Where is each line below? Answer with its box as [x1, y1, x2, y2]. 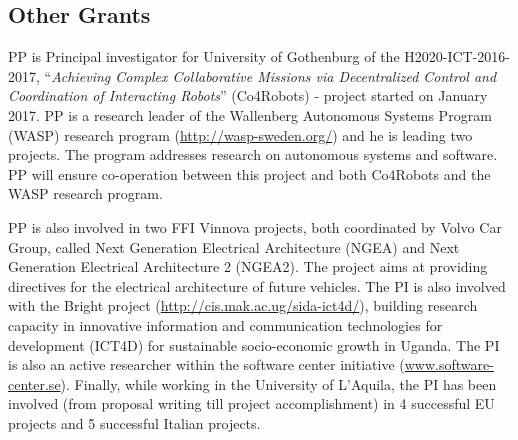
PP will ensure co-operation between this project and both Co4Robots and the [8, 163, 491, 184]
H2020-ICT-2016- [404, 46, 511, 67]
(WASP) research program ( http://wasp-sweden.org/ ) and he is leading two [8, 124, 473, 145]
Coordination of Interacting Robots [8, 85, 221, 106]
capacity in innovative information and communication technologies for [8, 314, 443, 335]
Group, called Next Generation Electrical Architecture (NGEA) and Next [8, 236, 460, 257]
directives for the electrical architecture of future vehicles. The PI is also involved [8, 275, 506, 296]
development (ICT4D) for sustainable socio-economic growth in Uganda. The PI [8, 334, 500, 355]
